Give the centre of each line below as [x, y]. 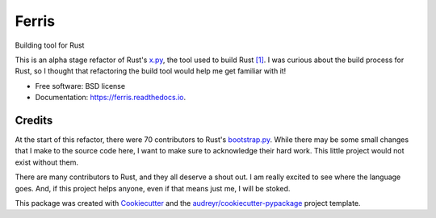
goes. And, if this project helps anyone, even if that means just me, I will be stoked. [153, 188]
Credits [34, 120]
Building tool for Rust [50, 45]
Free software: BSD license [80, 86]
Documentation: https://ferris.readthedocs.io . [110, 98]
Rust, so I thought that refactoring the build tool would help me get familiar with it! [151, 71]
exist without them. [47, 162]
